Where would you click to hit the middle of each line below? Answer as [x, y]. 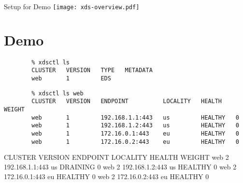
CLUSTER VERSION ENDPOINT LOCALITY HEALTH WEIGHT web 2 [116, 157]
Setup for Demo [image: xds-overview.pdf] [72, 6]
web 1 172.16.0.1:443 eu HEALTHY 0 [135, 134]
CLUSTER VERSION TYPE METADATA [92, 70]
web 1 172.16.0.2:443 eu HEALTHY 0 [135, 142]
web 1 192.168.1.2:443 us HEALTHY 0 [135, 126]
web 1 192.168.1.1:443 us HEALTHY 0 [135, 117]
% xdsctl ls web [57, 93]
